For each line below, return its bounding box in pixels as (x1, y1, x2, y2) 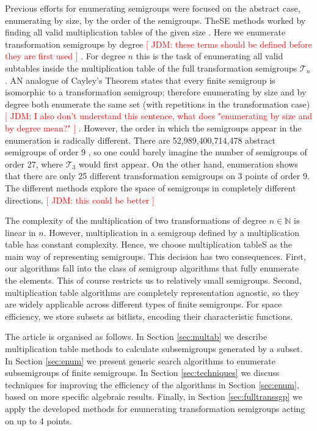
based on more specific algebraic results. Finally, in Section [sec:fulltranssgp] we (5, 390, 303, 403)
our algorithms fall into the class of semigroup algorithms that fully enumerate (5, 262, 299, 274)
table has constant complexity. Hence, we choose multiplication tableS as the (5, 238, 293, 251)
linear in (5, 226, 36, 238)
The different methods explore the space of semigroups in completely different (5, 181, 296, 194)
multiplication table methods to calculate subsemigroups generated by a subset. (5, 342, 303, 355)
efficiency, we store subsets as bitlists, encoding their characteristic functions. (5, 309, 293, 322)
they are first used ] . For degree (5, 50, 125, 62)
